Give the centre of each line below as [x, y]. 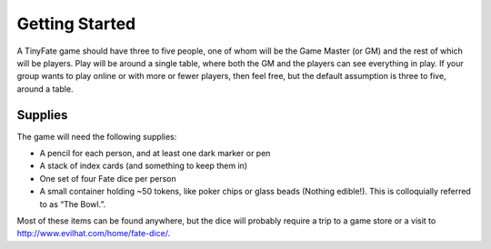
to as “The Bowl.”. [73, 204]
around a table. [45, 89]
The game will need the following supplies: [97, 136]
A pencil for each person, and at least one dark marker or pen [155, 154]
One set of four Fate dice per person [108, 178]
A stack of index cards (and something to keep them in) [144, 166]
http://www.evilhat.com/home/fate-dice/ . [94, 234]
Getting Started [76, 24]
